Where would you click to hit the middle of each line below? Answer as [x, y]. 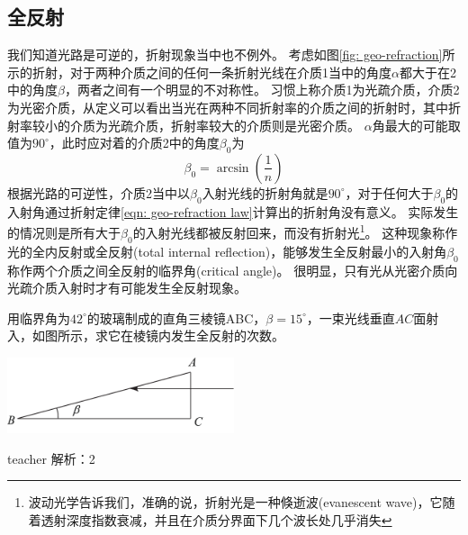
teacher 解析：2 [51, 458]
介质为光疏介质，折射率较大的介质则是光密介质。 [215, 125]
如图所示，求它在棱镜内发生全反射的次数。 [158, 336]
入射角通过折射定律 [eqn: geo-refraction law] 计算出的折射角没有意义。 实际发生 [233, 211]
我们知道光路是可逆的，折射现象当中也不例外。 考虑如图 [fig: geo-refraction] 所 [231, 54]
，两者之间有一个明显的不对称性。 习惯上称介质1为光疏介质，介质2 [262, 90]
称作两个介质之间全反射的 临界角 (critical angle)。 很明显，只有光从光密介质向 [233, 270]
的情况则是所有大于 [64, 233]
